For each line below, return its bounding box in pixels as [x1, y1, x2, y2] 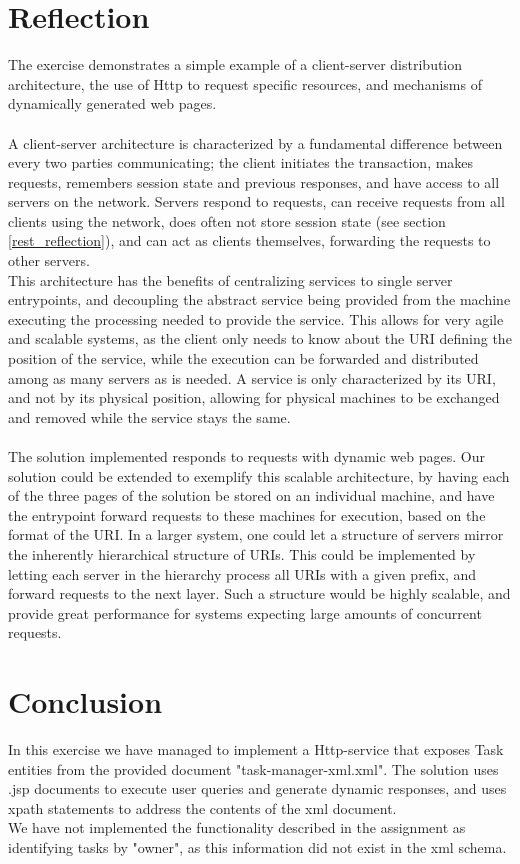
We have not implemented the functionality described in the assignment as [8, 817, 466, 838]
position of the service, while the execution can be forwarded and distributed [8, 348, 479, 369]
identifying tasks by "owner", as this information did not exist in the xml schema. [8, 837, 507, 858]
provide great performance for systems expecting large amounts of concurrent [8, 602, 482, 623]
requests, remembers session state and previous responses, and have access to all [8, 171, 500, 192]
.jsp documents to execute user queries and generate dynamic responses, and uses [8, 778, 507, 799]
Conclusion [8, 681, 163, 722]
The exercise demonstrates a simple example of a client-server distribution [8, 54, 463, 75]
